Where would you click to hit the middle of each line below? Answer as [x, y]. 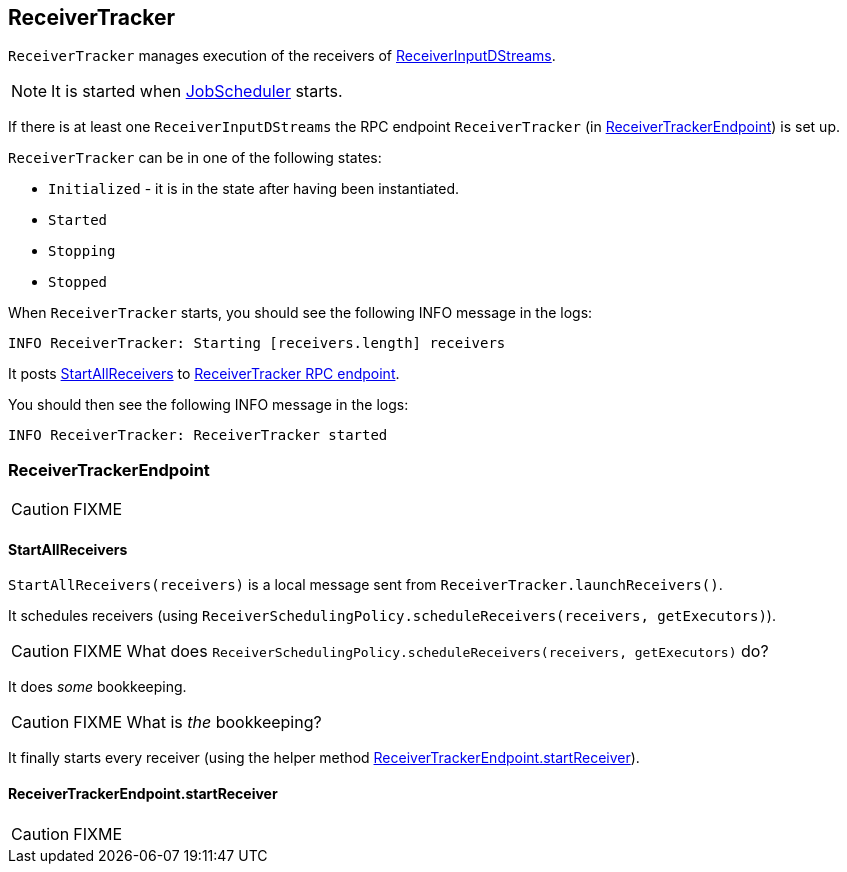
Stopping [82, 251]
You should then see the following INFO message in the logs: [208, 405]
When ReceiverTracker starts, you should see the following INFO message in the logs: [300, 313]
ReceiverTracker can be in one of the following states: [195, 158]
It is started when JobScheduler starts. [197, 91]
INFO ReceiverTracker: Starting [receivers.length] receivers [257, 343]
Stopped [78, 282]
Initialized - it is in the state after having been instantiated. [254, 189]
